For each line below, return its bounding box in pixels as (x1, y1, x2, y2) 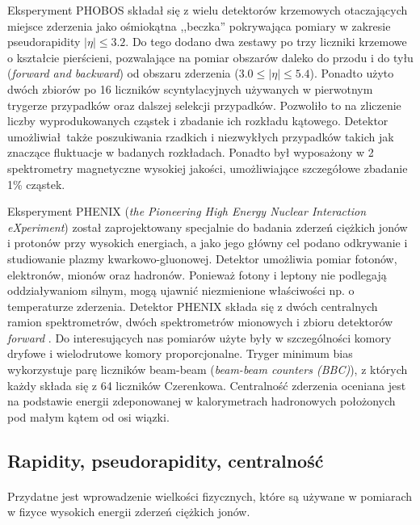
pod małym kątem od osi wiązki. (7, 408, 170, 425)
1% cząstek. (7, 175, 65, 192)
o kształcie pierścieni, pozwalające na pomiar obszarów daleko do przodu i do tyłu (7, 48, 414, 65)
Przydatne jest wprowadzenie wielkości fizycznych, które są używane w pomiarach (7, 487, 413, 504)
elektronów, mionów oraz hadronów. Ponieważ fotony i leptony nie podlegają (7, 266, 387, 283)
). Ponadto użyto (309, 65, 394, 82)
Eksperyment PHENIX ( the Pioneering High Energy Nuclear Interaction (7, 203, 367, 220)
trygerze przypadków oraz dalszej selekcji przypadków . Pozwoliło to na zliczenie (7, 96, 401, 113)
